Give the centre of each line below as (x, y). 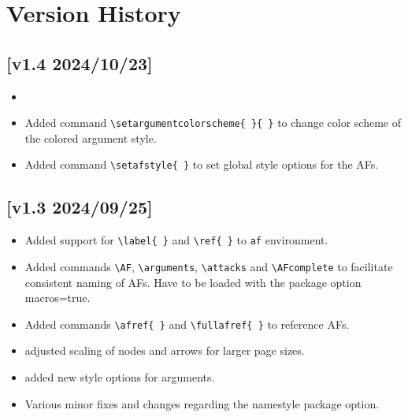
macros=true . (57, 298)
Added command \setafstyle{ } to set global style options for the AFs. (202, 164)
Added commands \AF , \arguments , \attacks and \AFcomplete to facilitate (209, 266)
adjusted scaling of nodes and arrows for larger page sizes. (165, 350)
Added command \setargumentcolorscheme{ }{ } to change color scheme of (213, 123)
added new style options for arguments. (120, 377)
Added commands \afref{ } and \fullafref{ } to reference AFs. (187, 324)
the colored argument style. (91, 138)
